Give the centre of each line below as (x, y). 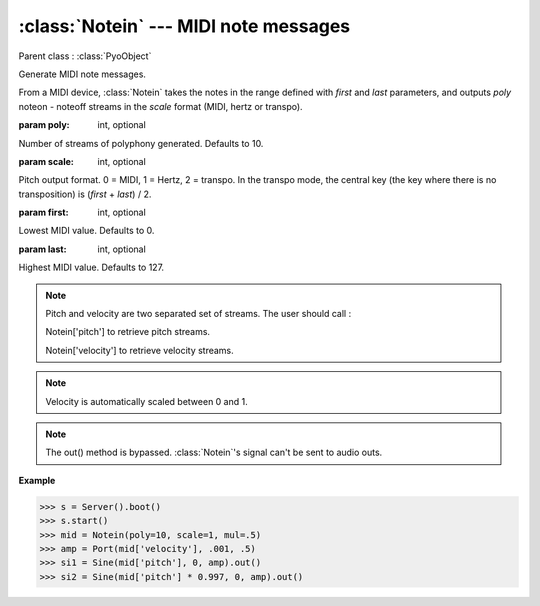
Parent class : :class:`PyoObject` (85, 56)
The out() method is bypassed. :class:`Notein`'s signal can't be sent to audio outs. (214, 452)
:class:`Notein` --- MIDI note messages (184, 26)
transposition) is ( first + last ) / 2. (85, 194)
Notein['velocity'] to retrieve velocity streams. (139, 350)
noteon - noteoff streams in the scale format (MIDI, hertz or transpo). (161, 106)
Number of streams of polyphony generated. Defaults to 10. (141, 143)
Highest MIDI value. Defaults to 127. (91, 267)
